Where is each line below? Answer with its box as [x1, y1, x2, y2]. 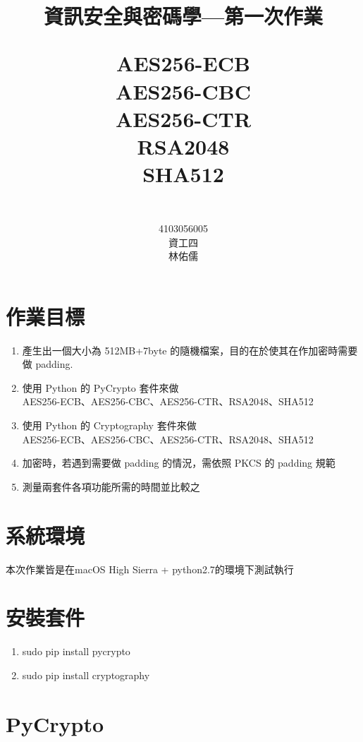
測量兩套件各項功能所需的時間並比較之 [22, 479, 200, 493]
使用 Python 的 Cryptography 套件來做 [22, 418, 197, 432]
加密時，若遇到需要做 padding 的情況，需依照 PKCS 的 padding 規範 [22, 455, 336, 470]
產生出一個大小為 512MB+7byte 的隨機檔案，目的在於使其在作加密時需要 [22, 342, 358, 357]
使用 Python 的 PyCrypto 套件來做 [22, 380, 179, 395]
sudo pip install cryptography [22, 667, 150, 682]
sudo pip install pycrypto [22, 644, 130, 659]
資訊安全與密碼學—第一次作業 [43, 1, 324, 30]
